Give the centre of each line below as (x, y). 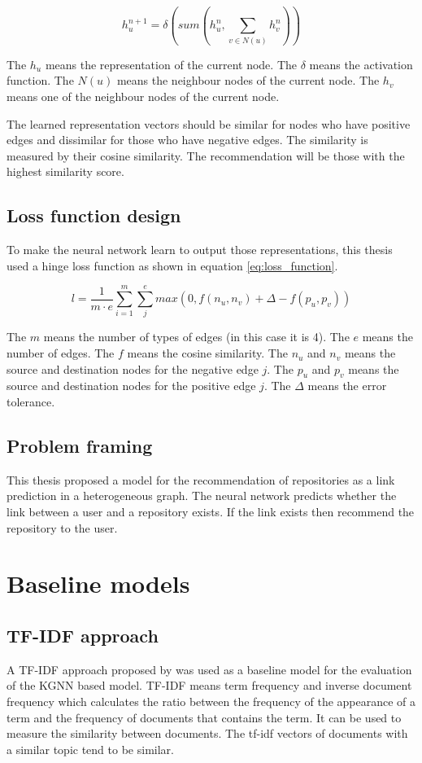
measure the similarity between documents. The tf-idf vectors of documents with (207, 733)
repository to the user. (62, 527)
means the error (347, 386)
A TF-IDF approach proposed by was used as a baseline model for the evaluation (209, 669)
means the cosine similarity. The (207, 353)
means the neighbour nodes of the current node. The (248, 80)
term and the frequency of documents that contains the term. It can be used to (204, 717)
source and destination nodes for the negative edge (133, 368)
